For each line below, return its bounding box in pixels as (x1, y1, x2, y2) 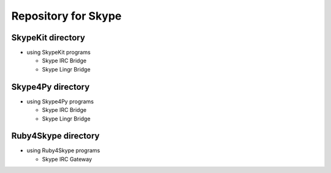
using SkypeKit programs (26, 49, 91, 56)
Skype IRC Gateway (42, 155, 92, 163)
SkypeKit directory (11, 32, 85, 43)
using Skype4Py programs (26, 98, 94, 105)
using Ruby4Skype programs (26, 147, 101, 154)
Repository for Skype (11, 9, 122, 23)
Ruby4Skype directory (11, 131, 100, 141)
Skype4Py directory (11, 81, 90, 92)
